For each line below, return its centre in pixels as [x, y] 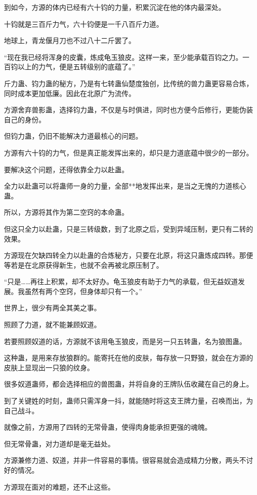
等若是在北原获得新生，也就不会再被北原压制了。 [84, 265]
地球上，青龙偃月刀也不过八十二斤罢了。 [70, 40]
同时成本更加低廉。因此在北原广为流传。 [70, 93]
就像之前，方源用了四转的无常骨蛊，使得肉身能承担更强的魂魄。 [108, 427]
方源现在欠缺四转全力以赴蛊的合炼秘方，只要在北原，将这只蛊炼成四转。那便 [128, 255]
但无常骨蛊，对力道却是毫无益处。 [59, 443]
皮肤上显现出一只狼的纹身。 [49, 367]
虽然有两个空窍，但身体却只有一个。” [83, 291]
